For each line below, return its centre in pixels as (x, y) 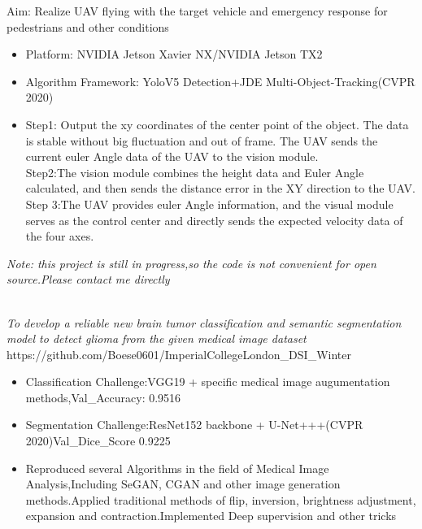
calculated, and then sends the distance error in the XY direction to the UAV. (220, 188)
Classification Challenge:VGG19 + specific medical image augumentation (208, 382)
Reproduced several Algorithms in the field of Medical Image (177, 468)
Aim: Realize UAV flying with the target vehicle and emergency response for (197, 11)
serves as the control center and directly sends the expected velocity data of (214, 220)
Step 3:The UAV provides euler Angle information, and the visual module (209, 204)
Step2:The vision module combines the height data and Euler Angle (195, 172)
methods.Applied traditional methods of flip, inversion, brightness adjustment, (221, 499)
